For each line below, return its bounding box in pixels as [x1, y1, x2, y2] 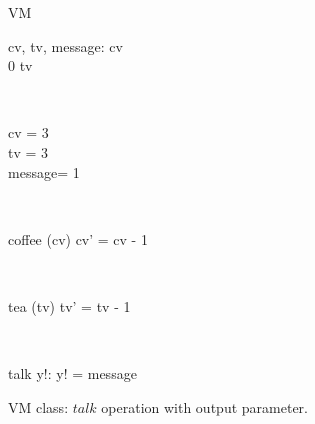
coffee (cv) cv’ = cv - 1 [8, 228, 148, 249]
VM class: [8, 396, 69, 417]
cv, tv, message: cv [8, 35, 123, 56]
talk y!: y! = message [8, 363, 137, 384]
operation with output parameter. [101, 396, 308, 417]
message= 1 [8, 161, 80, 182]
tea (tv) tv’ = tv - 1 [8, 295, 131, 316]
